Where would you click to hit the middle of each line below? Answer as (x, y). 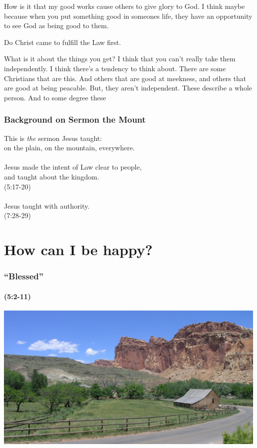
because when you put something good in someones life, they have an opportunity (128, 16)
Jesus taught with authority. (47, 205)
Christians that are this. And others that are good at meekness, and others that (125, 78)
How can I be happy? (78, 249)
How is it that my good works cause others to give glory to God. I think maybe (124, 6)
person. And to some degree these (55, 97)
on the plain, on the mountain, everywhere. (69, 148)
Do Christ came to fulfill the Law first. (63, 42)
